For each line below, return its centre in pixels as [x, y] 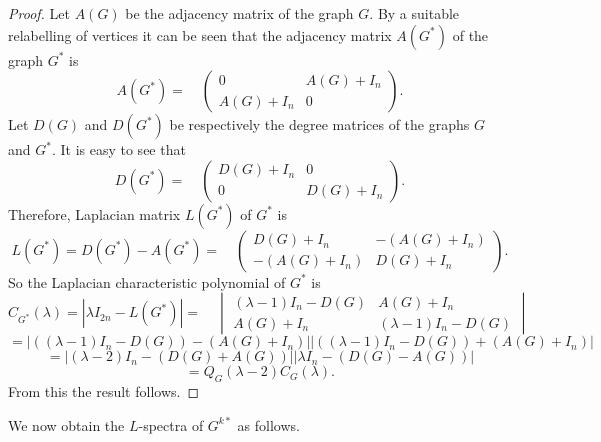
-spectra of [171, 424]
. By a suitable [414, 13]
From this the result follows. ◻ [104, 391]
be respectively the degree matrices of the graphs [319, 124]
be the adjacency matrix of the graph [239, 13]
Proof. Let [39, 13]
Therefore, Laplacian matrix [94, 213]
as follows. [268, 424]
